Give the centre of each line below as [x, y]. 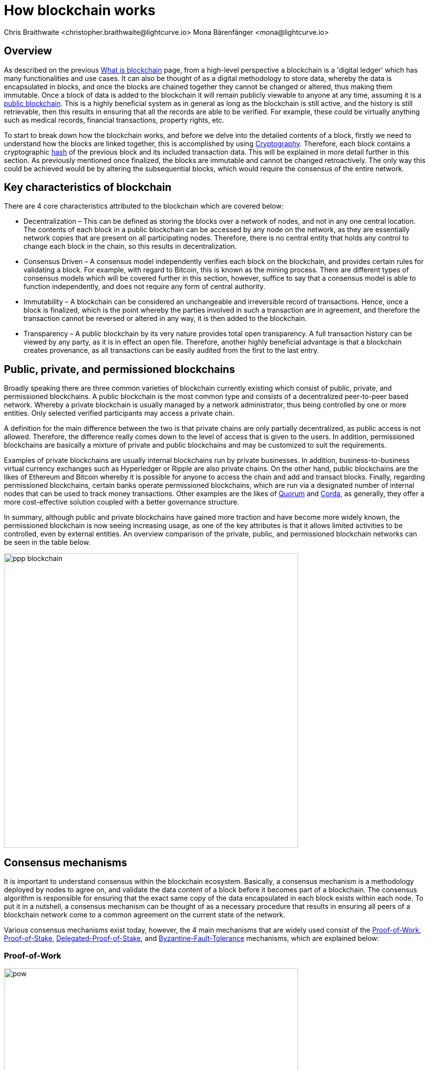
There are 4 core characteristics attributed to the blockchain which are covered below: [144, 206]
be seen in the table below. [47, 542]
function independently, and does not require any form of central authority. [144, 287]
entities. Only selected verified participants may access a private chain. [119, 413]
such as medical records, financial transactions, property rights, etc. [114, 120]
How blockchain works [80, 10]
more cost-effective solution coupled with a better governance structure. [122, 502]
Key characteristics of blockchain [88, 187]
